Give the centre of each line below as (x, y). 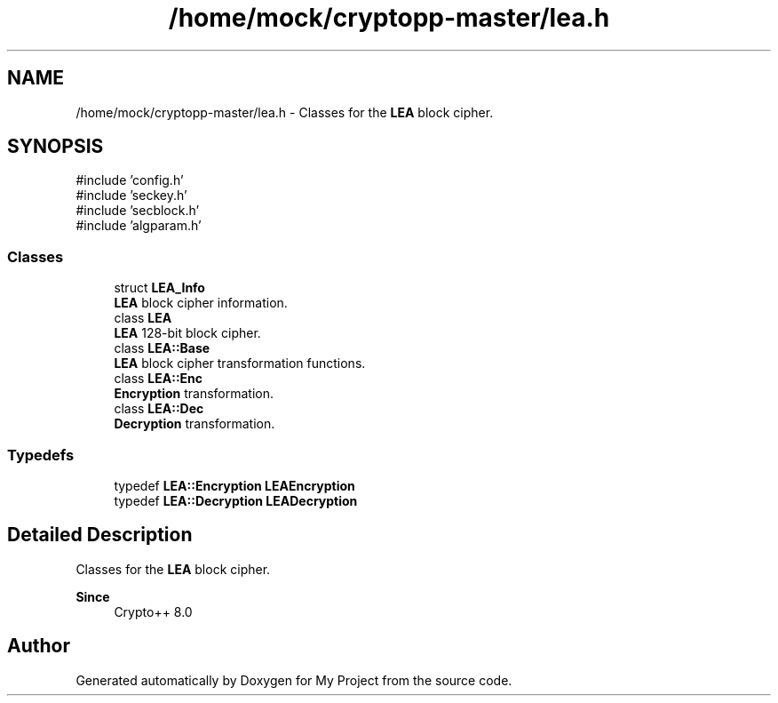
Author (39, 646)
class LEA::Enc (159, 379)
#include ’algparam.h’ (139, 226)
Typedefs (41, 455)
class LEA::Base (162, 348)
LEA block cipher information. (201, 303)
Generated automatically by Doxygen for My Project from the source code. (294, 680)
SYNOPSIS (56, 147)
